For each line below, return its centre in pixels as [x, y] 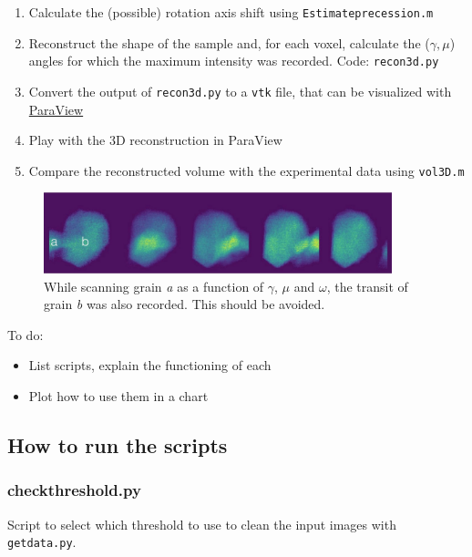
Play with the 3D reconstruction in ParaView [155, 140]
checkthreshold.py [74, 490]
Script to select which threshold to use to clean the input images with [202, 524]
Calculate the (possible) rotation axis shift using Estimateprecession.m [231, 12]
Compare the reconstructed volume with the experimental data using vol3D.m [246, 170]
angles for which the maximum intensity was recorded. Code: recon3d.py [234, 61]
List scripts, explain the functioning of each [150, 365]
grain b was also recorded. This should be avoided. [185, 304]
